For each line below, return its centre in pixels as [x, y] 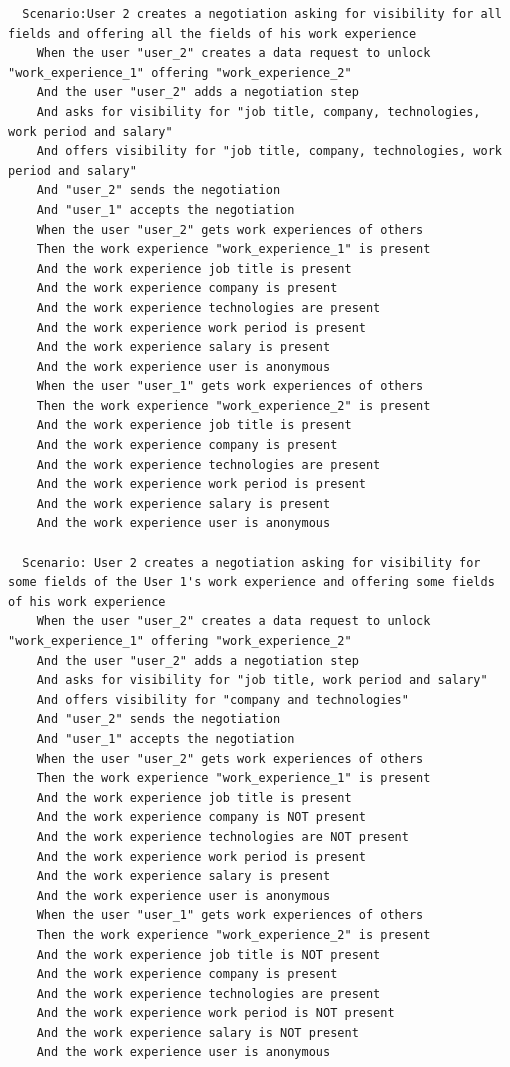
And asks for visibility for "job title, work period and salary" [262, 680]
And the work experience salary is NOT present [197, 1032]
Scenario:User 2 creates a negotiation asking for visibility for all [262, 14]
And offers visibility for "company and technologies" [222, 699]
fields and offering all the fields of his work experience [212, 33]
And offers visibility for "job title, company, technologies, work [269, 151]
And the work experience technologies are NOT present [222, 836]
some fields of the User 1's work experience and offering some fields [251, 582]
